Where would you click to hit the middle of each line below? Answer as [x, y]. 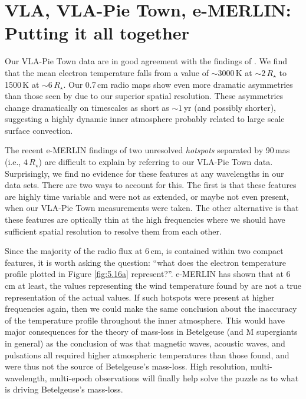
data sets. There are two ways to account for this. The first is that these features [151, 185]
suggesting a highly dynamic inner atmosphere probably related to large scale [145, 119]
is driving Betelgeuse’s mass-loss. [64, 389]
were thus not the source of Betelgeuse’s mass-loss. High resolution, [126, 366]
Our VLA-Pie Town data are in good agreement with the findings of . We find [146, 61]
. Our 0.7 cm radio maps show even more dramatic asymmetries [178, 84]
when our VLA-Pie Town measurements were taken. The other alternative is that [152, 208]
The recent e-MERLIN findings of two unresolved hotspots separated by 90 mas [147, 150]
